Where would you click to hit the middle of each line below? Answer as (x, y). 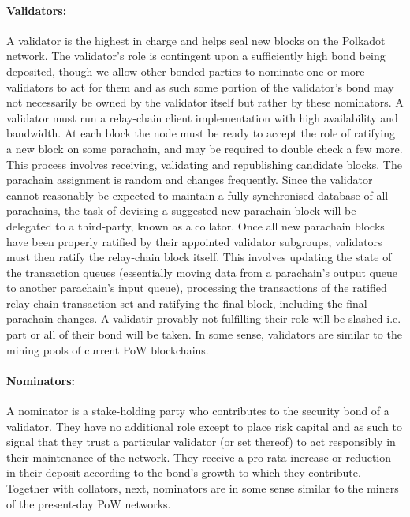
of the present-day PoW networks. (89, 503)
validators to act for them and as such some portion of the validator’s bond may (200, 86)
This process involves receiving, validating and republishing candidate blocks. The (204, 164)
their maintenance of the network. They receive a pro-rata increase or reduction (199, 457)
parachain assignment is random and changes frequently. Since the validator (190, 180)
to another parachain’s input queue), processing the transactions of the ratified (197, 288)
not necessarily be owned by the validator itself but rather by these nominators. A (205, 102)
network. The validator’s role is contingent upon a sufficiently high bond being (196, 56)
